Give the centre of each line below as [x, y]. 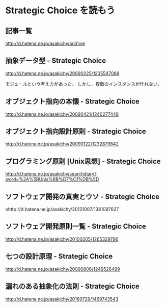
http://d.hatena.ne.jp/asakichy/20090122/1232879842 [62, 144]
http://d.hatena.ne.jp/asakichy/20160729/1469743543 [62, 299]
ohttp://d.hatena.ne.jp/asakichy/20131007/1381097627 [62, 209]
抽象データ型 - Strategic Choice [56, 61]
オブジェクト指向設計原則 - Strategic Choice [76, 131]
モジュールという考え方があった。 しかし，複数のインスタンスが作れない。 [84, 84]
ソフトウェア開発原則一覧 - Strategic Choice [76, 227]
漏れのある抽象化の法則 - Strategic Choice [72, 286]
